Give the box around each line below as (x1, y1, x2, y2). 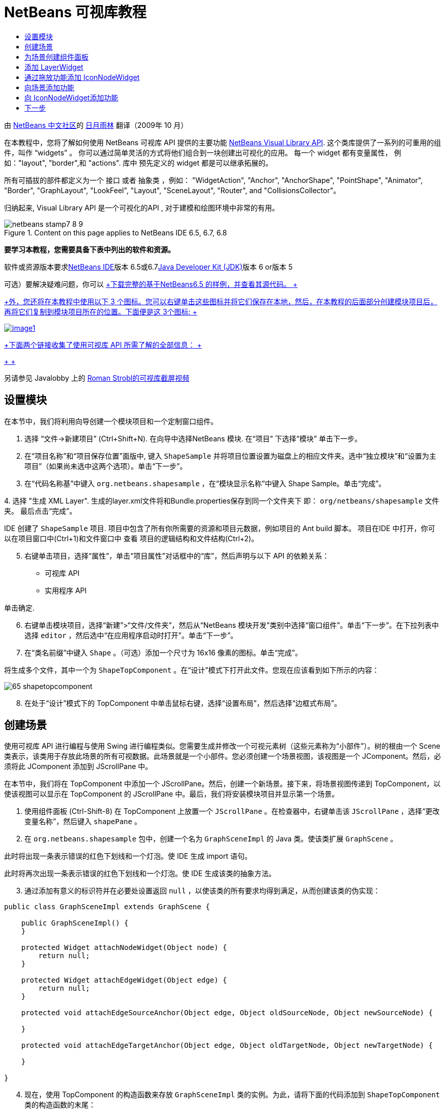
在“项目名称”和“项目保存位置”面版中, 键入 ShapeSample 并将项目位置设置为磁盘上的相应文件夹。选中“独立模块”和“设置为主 (24, 451, 436, 460)
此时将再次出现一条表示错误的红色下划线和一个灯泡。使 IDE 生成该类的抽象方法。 (4, 869, 276, 878)
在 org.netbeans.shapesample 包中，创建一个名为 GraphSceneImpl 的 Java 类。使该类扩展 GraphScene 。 (24, 834, 398, 843)
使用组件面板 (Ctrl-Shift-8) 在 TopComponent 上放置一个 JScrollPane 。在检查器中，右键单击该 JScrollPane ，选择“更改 (24, 807, 440, 816)
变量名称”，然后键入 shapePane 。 (24, 817, 141, 826)
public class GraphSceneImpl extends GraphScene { (4, 903, 210, 911)
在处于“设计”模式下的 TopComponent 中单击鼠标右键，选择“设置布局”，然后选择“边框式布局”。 (24, 698, 341, 707)
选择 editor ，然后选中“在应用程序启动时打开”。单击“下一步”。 (24, 630, 238, 640)
